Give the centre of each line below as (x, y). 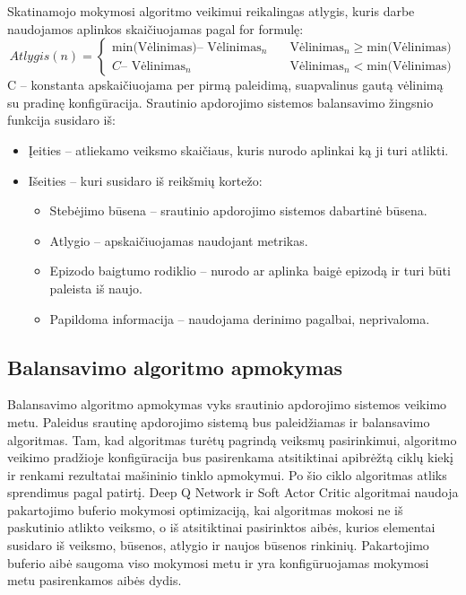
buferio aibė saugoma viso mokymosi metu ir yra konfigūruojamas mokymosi (218, 562)
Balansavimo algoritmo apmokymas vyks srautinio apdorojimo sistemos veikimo (227, 404)
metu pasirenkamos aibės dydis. (95, 580)
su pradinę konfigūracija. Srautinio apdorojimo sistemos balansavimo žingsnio (220, 102)
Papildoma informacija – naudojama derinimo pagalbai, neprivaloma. (240, 318)
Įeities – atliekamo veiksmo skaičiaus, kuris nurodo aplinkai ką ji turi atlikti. (238, 149)
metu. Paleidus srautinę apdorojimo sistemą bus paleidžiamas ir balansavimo (219, 421)
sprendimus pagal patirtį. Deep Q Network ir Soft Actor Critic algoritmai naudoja (233, 492)
